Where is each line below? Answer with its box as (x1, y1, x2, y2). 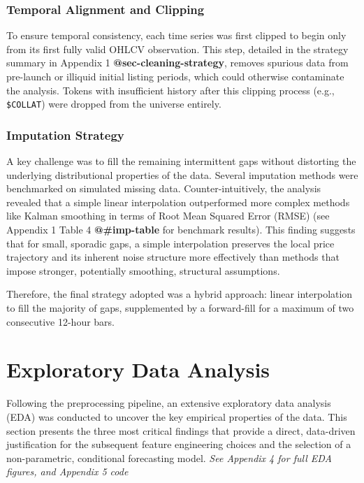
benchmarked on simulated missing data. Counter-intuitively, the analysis (6, 181, 321, 196)
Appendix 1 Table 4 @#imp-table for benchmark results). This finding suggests (6, 222, 356, 237)
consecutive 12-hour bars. (6, 314, 115, 329)
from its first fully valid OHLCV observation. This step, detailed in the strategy (6, 41, 349, 56)
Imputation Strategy (6, 126, 124, 143)
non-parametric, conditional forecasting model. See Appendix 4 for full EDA (6, 450, 332, 465)
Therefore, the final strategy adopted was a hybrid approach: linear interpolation (6, 287, 353, 301)
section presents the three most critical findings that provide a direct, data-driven (6, 423, 356, 438)
